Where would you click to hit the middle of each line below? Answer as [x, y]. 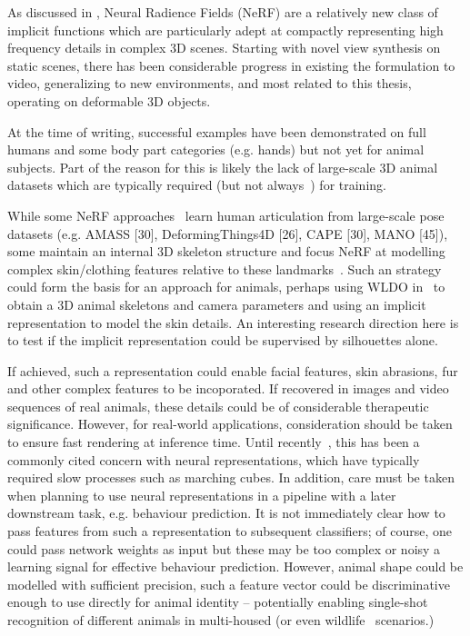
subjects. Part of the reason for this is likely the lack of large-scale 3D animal [223, 167]
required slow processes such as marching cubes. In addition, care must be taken [231, 477]
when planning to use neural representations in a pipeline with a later [202, 495]
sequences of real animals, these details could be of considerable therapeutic [218, 406]
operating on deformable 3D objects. [109, 100]
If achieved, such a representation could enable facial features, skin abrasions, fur [233, 370]
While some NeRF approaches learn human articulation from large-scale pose [226, 215]
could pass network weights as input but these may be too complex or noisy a [224, 548]
